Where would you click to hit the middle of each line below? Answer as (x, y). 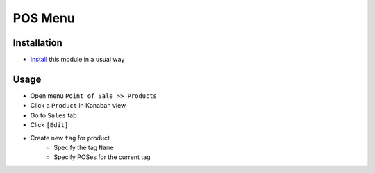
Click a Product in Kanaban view (78, 106)
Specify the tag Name (84, 147)
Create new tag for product (70, 138)
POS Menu (44, 18)
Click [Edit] (49, 125)
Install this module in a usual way (77, 60)
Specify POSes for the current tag (102, 157)
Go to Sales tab (53, 115)
